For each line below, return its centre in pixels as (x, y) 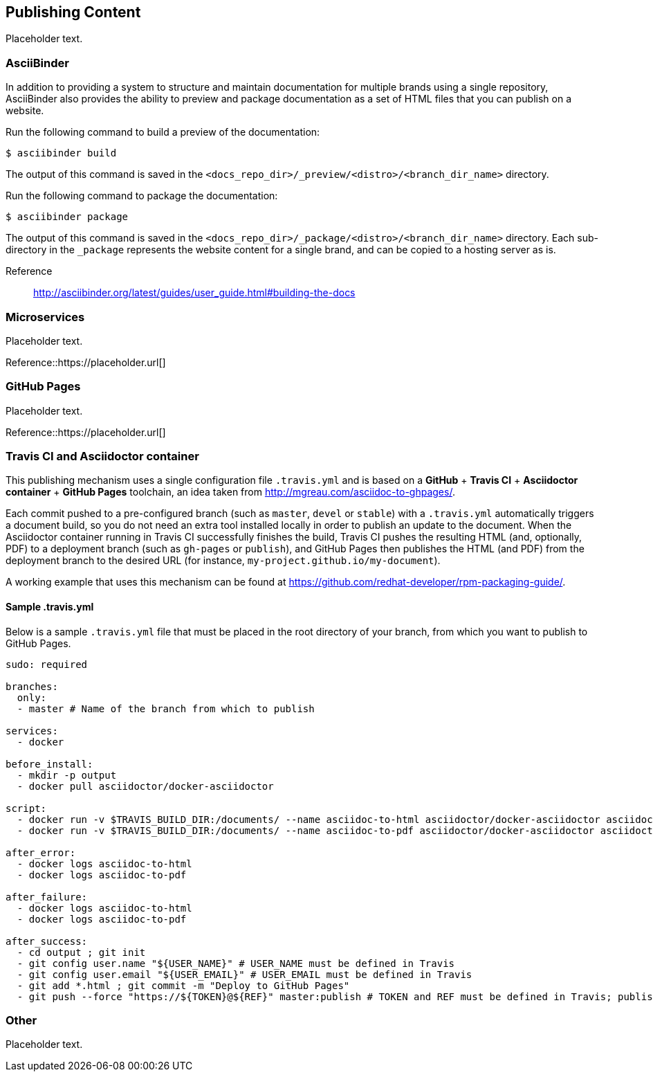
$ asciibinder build (61, 153)
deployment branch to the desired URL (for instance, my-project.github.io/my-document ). (223, 561)
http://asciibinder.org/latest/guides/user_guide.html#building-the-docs (194, 293)
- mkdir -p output (67, 775)
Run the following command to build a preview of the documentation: (163, 132)
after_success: (47, 941)
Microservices (45, 317)
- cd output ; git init (81, 952)
